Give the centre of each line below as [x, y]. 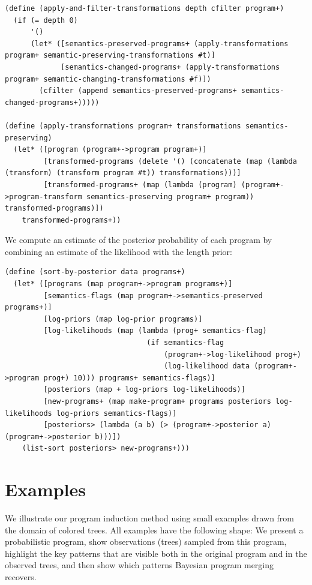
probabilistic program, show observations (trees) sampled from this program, [146, 541]
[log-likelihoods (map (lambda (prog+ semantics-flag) [155, 331]
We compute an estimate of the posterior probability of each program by [139, 240]
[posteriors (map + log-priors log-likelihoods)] [144, 390]
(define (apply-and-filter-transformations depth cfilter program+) [145, 8]
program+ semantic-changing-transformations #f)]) [108, 79]
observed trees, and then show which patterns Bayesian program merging [139, 565]
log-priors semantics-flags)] [116, 413]
